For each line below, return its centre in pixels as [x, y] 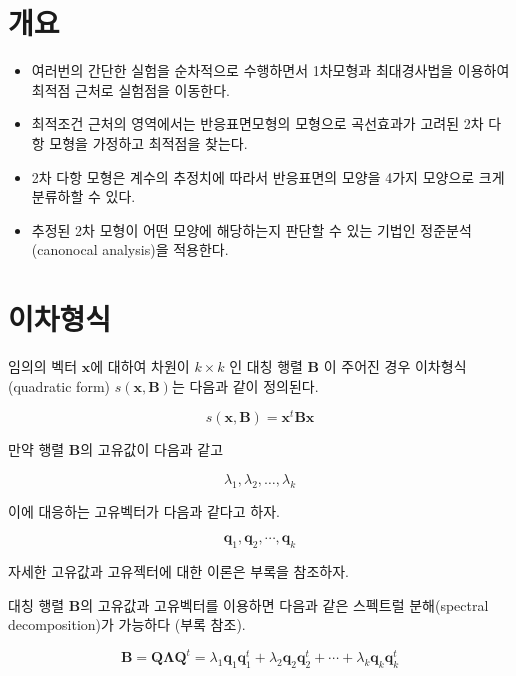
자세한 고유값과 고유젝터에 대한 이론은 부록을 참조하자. [178, 571]
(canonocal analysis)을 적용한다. [130, 249]
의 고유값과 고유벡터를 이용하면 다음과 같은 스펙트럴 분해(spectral [284, 604]
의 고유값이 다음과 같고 [152, 449]
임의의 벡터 [43, 366]
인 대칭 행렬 [266, 366]
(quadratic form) [59, 385]
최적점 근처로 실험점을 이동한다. [130, 89]
